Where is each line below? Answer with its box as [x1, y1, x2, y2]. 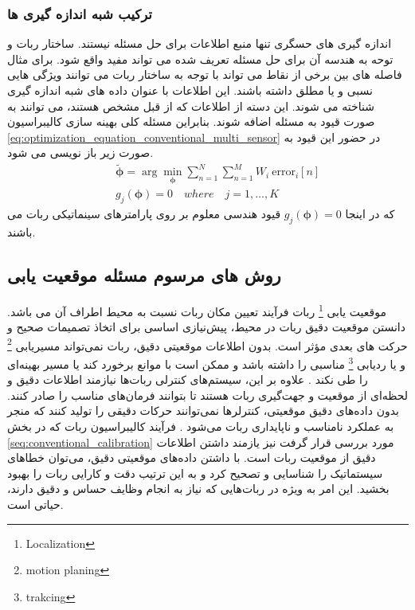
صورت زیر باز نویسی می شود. [7, 144, 154, 161]
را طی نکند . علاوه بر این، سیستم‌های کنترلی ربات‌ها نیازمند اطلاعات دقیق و [7, 371, 368, 388]
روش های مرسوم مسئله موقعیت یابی [7, 263, 281, 287]
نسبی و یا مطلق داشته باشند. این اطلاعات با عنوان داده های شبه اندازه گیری [7, 82, 373, 98]
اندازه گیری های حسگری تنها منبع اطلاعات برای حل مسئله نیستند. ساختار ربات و [7, 35, 392, 52]
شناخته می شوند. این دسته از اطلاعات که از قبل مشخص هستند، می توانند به [7, 97, 374, 114]
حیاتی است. [7, 495, 64, 512]
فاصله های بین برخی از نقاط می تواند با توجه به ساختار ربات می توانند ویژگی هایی [7, 66, 402, 83]
